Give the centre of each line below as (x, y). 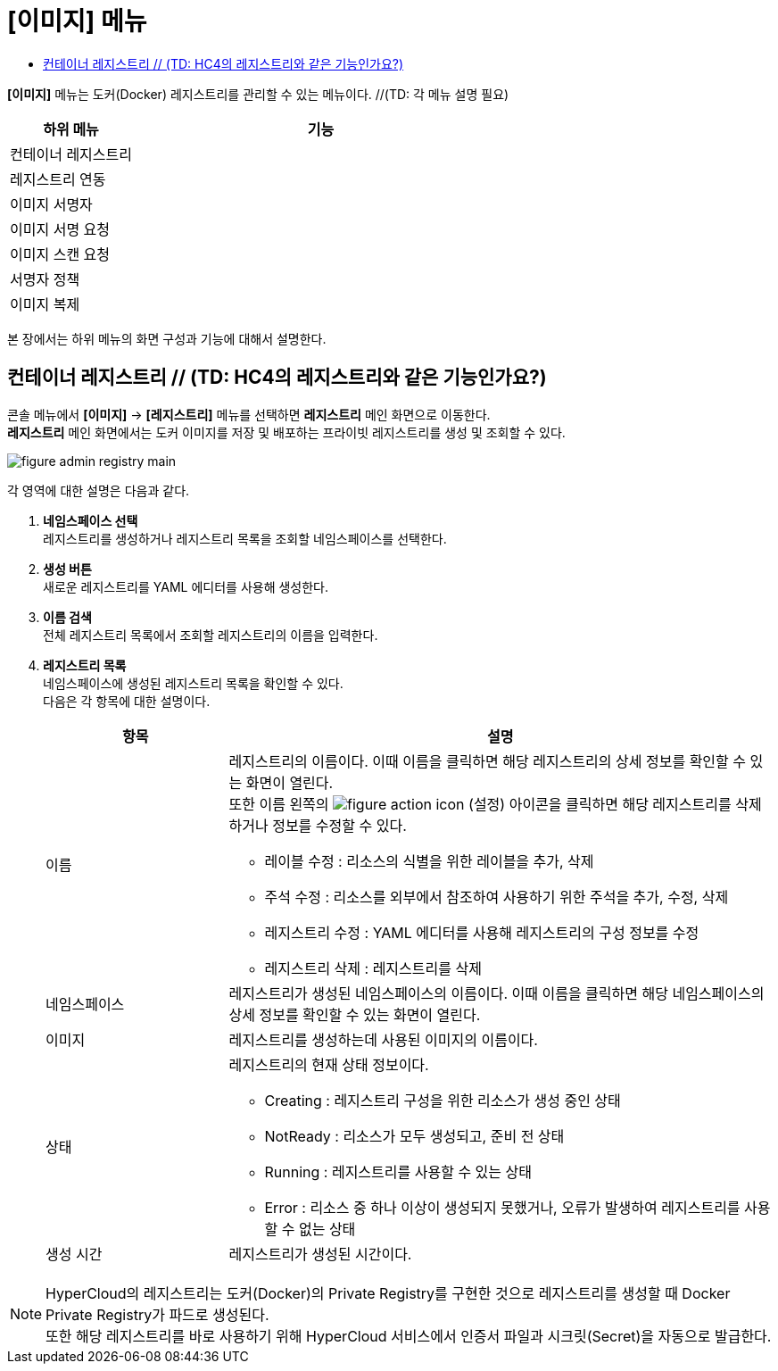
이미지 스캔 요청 (60, 254)
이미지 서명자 (51, 204)
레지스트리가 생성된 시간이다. (320, 1254)
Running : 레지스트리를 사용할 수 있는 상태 (398, 1172)
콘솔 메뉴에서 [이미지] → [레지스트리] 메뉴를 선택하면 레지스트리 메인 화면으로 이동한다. (249, 414)
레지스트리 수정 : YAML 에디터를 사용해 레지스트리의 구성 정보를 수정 (482, 932)
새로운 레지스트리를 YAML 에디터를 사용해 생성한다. (186, 586)
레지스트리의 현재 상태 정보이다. (329, 1064)
